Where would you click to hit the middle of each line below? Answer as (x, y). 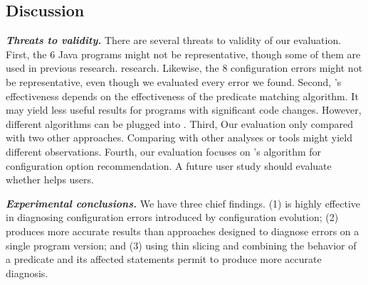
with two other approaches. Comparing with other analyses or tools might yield (179, 138)
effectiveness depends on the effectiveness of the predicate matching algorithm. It (182, 96)
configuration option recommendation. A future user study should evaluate (169, 165)
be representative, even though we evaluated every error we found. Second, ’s (174, 81)
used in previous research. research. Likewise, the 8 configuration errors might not (184, 68)
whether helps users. (50, 179)
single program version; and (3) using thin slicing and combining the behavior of (181, 245)
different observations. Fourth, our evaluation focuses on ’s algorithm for (164, 151)
